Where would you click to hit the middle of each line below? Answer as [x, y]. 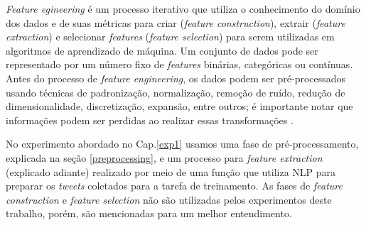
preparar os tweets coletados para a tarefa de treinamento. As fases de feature [174, 186]
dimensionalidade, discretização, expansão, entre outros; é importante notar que [179, 106]
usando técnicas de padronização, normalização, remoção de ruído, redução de [176, 92]
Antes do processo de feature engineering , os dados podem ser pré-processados [176, 78]
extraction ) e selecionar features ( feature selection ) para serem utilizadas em [170, 37]
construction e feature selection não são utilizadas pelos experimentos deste [169, 199]
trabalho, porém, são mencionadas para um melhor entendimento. [149, 213]
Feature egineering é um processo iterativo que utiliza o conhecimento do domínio [183, 9]
